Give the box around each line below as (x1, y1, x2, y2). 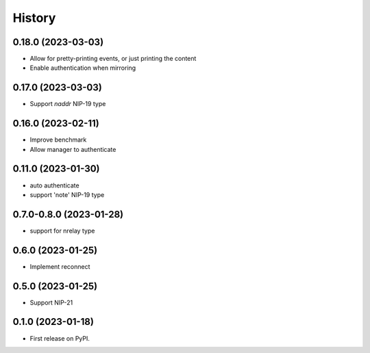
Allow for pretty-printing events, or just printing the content (29, 55, 197, 63)
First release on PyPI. (29, 334, 90, 342)
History (12, 10, 56, 25)
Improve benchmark (29, 135, 87, 144)
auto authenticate (29, 181, 79, 189)
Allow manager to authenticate (29, 145, 116, 153)
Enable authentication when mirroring (29, 64, 136, 72)
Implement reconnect (29, 262, 90, 270)
